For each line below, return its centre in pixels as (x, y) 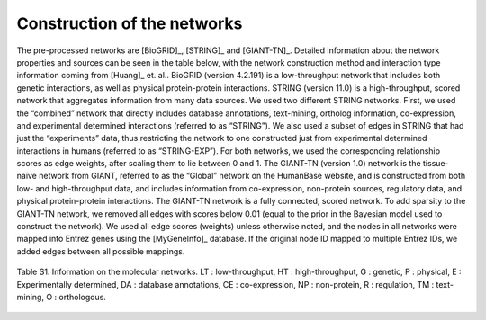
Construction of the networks (130, 23)
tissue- (436, 164)
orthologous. (83, 297)
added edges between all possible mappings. (101, 251)
